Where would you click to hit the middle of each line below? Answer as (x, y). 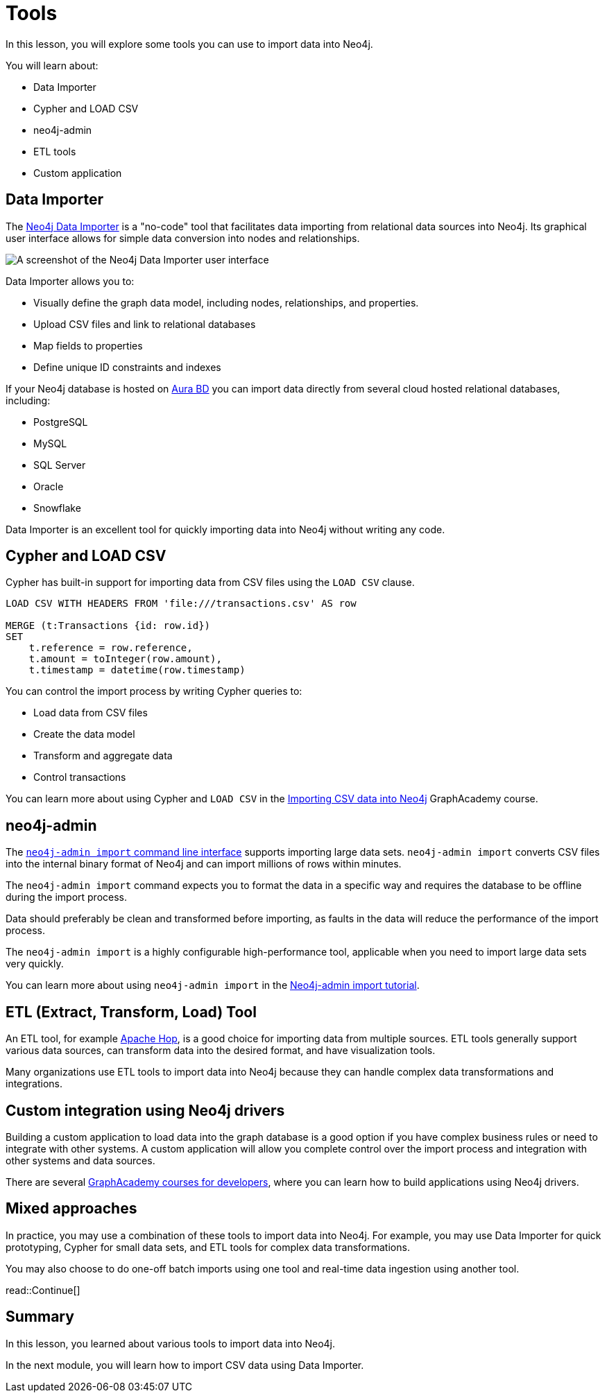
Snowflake (57, 508)
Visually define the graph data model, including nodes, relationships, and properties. (226, 302)
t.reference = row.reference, (111, 648)
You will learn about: (52, 65)
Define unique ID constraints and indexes (127, 367)
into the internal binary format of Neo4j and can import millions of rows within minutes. (204, 864)
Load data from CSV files (91, 713)
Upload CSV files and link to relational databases (145, 324)
